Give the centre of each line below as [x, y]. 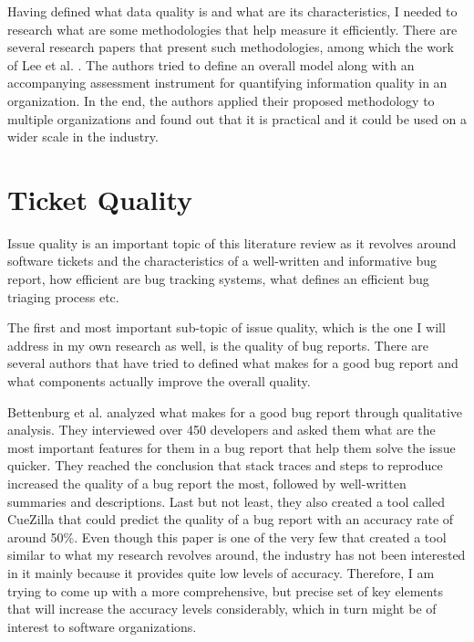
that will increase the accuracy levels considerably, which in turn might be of [222, 609]
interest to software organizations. [102, 626]
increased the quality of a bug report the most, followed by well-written [207, 483]
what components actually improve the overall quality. [159, 381]
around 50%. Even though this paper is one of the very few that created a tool [227, 537]
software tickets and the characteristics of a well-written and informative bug [222, 261]
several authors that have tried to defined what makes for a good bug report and [233, 363]
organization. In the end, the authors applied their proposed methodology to [221, 100]
